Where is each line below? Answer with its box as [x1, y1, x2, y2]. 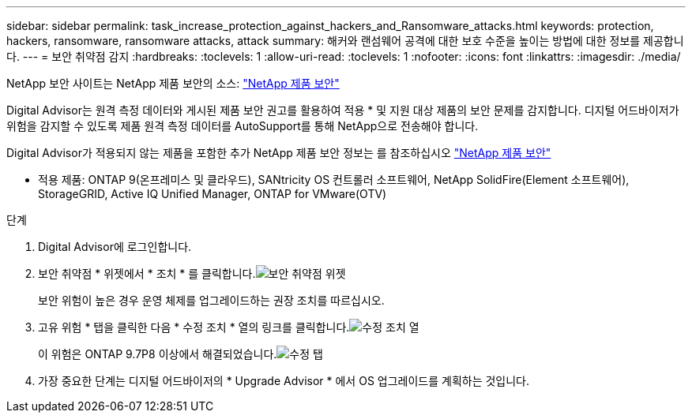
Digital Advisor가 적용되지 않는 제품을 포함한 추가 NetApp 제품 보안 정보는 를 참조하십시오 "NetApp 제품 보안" [6, 146, 551, 159]
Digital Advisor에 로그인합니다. [38, 240, 192, 253]
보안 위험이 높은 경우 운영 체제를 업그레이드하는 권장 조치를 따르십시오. [38, 294, 385, 307]
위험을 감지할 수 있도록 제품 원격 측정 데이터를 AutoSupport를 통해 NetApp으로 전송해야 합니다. [6, 119, 479, 133]
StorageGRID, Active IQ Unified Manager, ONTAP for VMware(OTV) [38, 187, 387, 200]
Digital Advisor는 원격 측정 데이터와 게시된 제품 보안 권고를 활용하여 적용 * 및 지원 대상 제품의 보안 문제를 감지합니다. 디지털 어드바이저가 [6, 103, 679, 117]
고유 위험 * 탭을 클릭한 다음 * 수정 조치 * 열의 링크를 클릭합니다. [38, 320, 350, 334]
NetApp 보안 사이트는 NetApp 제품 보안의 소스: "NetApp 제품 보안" [6, 77, 340, 90]
